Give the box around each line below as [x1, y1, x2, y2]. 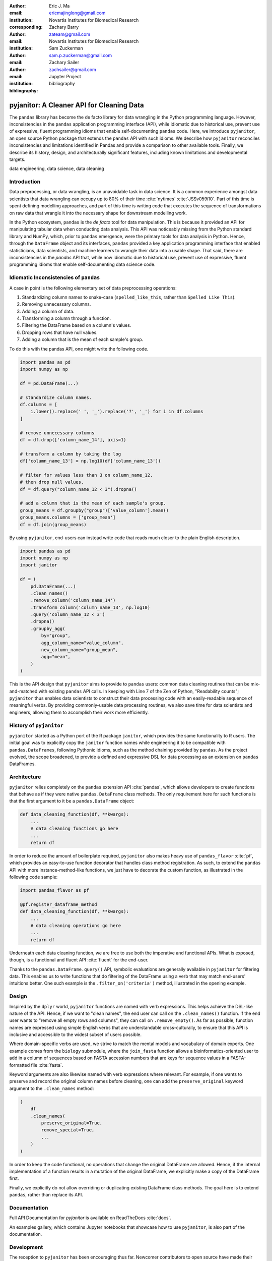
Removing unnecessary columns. [22, 301, 91, 307]
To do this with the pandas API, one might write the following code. [9, 346, 149, 352]
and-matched [9, 688, 38, 694]
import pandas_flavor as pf [20, 888, 89, 893]
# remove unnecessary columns [20, 430, 95, 436]
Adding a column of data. [22, 308, 75, 314]
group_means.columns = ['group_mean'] [20, 514, 116, 521]
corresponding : [9, 24, 43, 30]
